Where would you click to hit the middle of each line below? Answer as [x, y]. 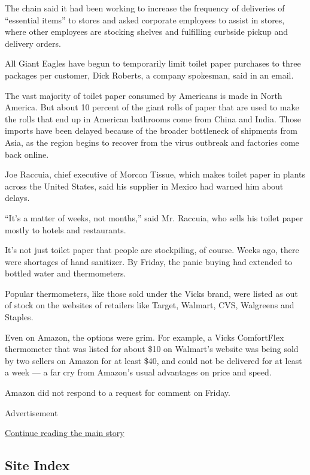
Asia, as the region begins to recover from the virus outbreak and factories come [152, 142]
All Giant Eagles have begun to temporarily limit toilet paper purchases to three [153, 63]
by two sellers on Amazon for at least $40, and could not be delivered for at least [154, 360]
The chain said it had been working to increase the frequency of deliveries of [145, 8]
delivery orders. [33, 43]
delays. [17, 198]
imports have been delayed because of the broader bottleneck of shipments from [151, 130]
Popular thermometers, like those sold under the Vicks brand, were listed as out [151, 293]
